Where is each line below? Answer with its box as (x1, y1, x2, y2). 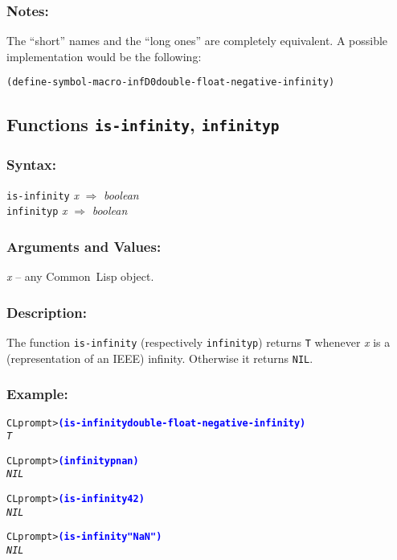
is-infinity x (6, 186, 79, 203)
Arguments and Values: (6, 236, 162, 256)
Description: (6, 302, 87, 322)
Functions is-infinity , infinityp (6, 112, 280, 137)
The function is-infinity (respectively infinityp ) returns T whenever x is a (6, 333, 391, 350)
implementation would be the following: (6, 47, 202, 64)
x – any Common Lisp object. (6, 268, 154, 285)
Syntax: (6, 154, 56, 175)
